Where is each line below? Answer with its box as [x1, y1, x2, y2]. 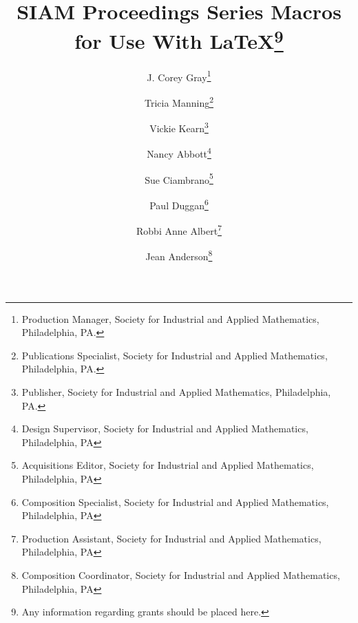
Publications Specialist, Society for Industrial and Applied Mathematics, [21, 348, 328, 362]
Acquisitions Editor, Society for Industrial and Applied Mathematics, [21, 458, 314, 472]
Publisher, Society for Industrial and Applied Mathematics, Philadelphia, [21, 385, 331, 399]
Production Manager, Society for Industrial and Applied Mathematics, [21, 311, 319, 326]
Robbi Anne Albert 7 [136, 222, 222, 237]
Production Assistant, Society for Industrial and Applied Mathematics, [21, 531, 322, 545]
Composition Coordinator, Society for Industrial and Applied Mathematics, [21, 567, 340, 582]
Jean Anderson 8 [145, 247, 213, 264]
